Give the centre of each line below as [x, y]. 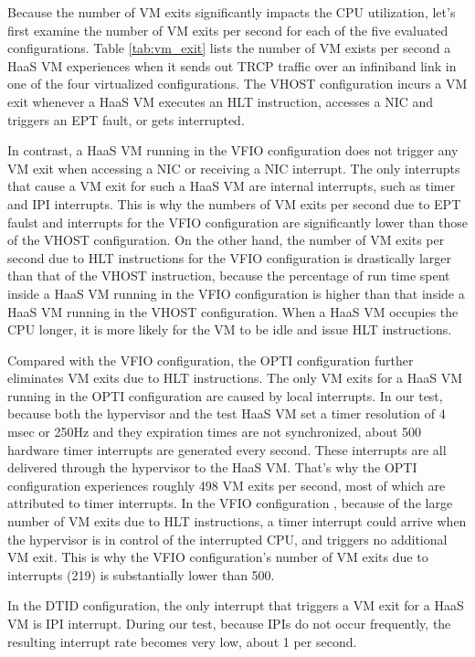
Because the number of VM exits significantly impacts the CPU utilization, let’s [232, 12]
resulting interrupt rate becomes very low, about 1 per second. [182, 641]
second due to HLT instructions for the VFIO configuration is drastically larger [229, 257]
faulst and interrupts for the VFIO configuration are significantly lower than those [238, 222]
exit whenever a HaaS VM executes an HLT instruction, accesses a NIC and [221, 101]
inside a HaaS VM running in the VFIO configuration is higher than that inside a [236, 293]
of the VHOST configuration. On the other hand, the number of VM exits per [226, 240]
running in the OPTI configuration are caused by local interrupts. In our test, [225, 395]
